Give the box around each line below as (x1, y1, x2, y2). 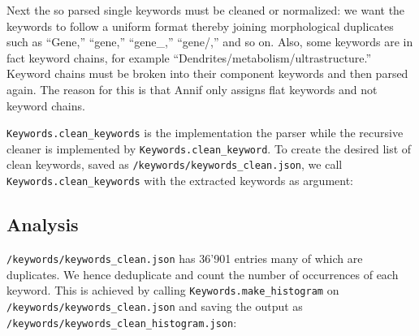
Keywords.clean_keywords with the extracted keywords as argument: (6, 172, 354, 189)
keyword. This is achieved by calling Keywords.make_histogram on (6, 282, 339, 299)
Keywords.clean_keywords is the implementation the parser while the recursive (6, 124, 404, 141)
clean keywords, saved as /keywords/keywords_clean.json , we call (6, 156, 343, 173)
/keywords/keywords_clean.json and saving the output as (6, 297, 303, 314)
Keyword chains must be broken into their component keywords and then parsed (6, 65, 408, 82)
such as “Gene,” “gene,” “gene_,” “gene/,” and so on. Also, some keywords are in (6, 33, 413, 50)
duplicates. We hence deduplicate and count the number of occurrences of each (6, 265, 399, 282)
